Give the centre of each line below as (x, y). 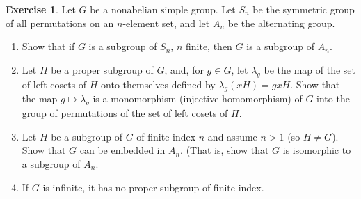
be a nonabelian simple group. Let (163, 9)
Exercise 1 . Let (41, 9)
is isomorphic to (317, 150)
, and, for (184, 69)
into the (333, 98)
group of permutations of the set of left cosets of (125, 113)
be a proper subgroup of (102, 69)
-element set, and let (166, 23)
